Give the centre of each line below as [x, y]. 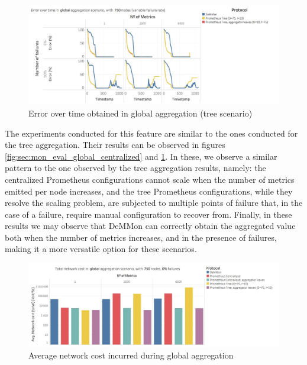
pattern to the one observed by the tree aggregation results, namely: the [135, 168]
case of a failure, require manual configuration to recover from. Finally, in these [148, 214]
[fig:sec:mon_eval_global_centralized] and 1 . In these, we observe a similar [141, 156]
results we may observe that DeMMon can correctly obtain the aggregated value [150, 226]
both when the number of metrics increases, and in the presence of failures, [141, 237]
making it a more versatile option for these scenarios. [101, 249]
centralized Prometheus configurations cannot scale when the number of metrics [150, 179]
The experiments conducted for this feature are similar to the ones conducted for [151, 133]
